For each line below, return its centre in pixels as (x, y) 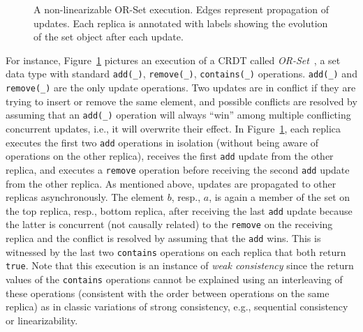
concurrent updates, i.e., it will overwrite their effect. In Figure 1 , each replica (173, 128)
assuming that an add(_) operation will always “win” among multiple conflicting (178, 115)
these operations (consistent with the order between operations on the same (168, 293)
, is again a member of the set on (280, 197)
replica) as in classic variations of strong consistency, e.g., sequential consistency (177, 307)
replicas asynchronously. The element (85, 197)
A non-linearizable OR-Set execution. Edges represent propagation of (181, 9)
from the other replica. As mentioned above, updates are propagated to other (171, 183)
